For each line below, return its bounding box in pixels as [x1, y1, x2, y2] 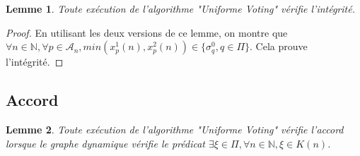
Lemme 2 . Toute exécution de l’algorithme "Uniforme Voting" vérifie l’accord [6, 121, 344, 136]
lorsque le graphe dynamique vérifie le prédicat [6, 136, 206, 150]
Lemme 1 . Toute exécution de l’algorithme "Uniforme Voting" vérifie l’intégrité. [6, 1, 355, 16]
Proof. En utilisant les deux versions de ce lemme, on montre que [6, 25, 288, 40]
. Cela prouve [250, 39, 308, 54]
